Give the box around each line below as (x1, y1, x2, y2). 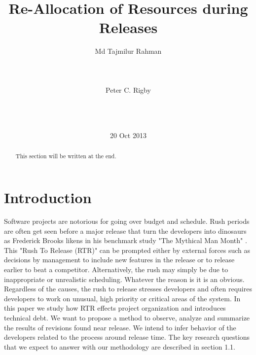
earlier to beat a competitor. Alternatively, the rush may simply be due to (4, 264, 228, 275)
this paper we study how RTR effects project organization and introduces (4, 303, 226, 313)
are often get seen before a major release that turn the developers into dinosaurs (4, 225, 247, 236)
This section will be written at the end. (15, 152, 116, 160)
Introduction (4, 187, 92, 208)
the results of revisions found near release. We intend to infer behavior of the (4, 322, 236, 332)
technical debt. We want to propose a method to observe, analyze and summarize (4, 312, 250, 322)
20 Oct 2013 (110, 130, 146, 141)
